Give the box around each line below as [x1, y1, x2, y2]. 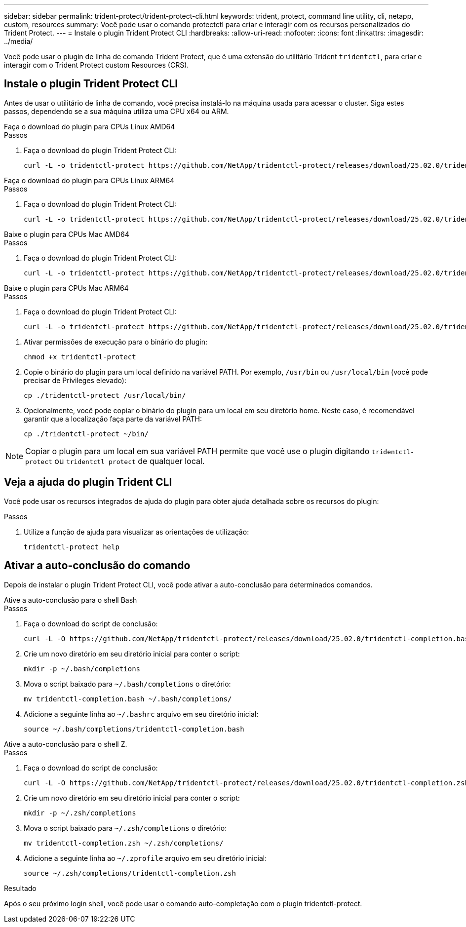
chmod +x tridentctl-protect [24, 352, 136, 361]
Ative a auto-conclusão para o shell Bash [4, 595, 137, 604]
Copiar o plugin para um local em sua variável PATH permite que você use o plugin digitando [25, 446, 370, 456]
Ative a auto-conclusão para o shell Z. [4, 739, 127, 748]
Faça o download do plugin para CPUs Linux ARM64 [4, 176, 175, 185]
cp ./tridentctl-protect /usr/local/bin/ [24, 391, 186, 399]
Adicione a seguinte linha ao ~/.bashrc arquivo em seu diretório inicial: [24, 709, 259, 718]
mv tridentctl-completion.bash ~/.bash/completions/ [24, 695, 232, 703]
